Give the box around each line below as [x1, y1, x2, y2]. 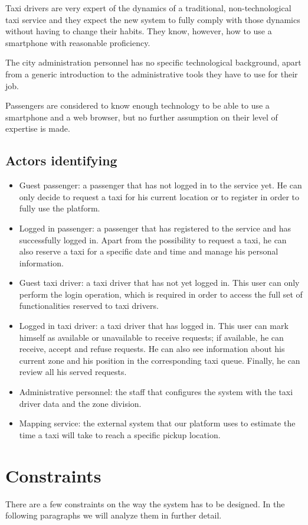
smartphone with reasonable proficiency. [5, 36, 150, 48]
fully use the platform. [19, 202, 100, 214]
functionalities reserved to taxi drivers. [19, 299, 159, 312]
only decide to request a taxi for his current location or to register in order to [19, 190, 300, 203]
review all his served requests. [19, 366, 127, 378]
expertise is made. [5, 122, 70, 135]
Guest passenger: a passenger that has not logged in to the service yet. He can [19, 179, 302, 191]
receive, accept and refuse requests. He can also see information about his [19, 343, 285, 355]
